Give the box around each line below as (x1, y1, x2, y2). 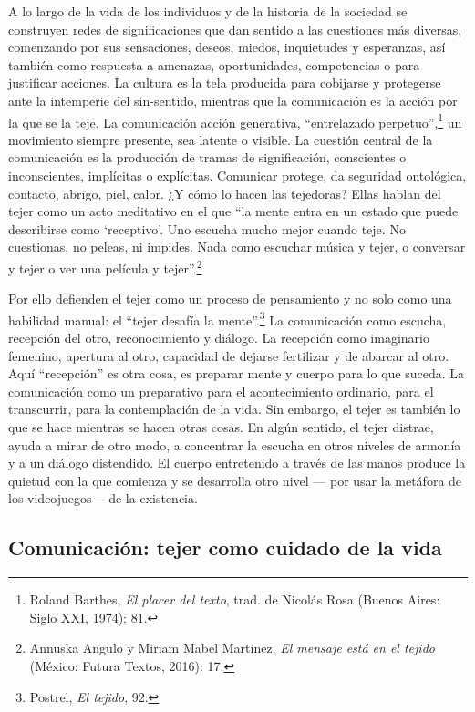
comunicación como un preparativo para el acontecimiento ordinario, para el (8, 381, 434, 400)
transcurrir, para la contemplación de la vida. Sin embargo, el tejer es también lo (8, 399, 460, 418)
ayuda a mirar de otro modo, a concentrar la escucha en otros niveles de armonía (8, 435, 461, 454)
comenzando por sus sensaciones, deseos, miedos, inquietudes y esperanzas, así (8, 37, 446, 57)
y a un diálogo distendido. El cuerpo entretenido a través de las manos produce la (8, 453, 466, 472)
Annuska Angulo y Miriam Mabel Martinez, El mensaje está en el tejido (29, 638, 435, 657)
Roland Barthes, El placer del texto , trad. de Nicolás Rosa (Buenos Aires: (29, 590, 440, 609)
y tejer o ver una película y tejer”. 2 (8, 255, 202, 277)
